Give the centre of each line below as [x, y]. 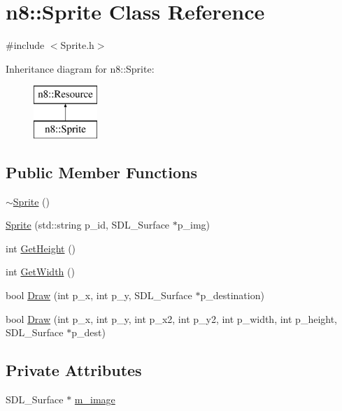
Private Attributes [74, 370]
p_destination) [232, 295]
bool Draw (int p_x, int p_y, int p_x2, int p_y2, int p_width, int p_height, [172, 318]
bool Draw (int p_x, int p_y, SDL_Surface [99, 295]
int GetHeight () [41, 248]
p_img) [194, 225]
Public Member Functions [101, 172]
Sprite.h [77, 45]
